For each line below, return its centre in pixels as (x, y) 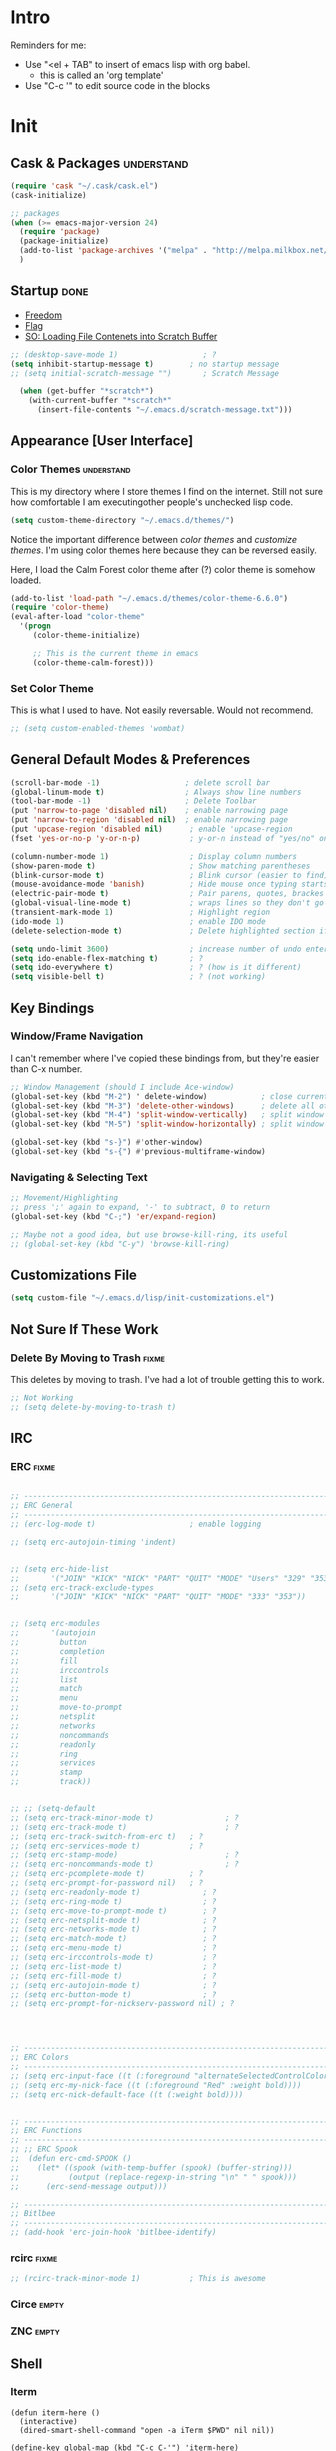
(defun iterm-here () (55, 2412)
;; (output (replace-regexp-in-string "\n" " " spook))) (154, 2177)
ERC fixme (33, 1467)
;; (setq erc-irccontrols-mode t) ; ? (113, 1957)
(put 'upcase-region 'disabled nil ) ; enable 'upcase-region (151, 829)
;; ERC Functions (46, 2131)
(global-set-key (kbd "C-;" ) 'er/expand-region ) (113, 1217)
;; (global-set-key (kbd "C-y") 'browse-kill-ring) (120, 1244)
